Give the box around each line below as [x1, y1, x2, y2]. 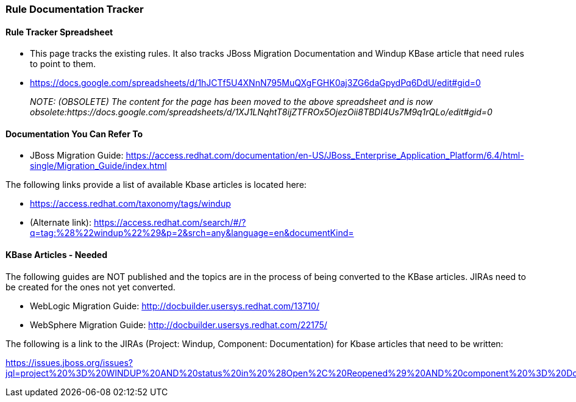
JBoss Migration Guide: [30, 150, 124, 161]
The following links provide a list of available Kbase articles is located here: [5, 179, 307, 190]
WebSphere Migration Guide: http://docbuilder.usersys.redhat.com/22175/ [30, 319, 327, 330]
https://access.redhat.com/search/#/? [93, 217, 246, 228]
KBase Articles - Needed [5, 249, 108, 260]
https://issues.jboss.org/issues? [5, 357, 133, 368]
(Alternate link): [30, 217, 92, 228]
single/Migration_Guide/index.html [30, 160, 167, 171]
